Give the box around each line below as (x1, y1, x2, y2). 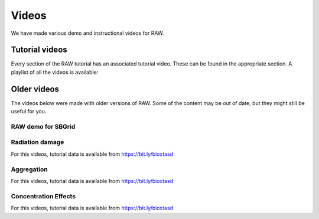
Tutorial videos (11, 45, 67, 55)
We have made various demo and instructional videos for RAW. (11, 30, 164, 37)
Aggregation (11, 165, 48, 174)
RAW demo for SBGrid (11, 122, 76, 130)
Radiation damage (11, 138, 64, 146)
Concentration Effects (11, 192, 76, 200)
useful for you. (11, 108, 47, 115)
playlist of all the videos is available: (11, 68, 99, 76)
